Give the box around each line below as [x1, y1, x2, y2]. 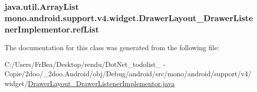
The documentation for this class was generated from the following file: [4, 42, 219, 53]
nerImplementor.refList [4, 23, 99, 35]
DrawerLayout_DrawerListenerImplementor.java [28, 78, 175, 88]
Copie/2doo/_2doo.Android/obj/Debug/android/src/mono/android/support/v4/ [4, 68, 252, 79]
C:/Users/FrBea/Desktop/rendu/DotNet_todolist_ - [4, 59, 166, 69]
